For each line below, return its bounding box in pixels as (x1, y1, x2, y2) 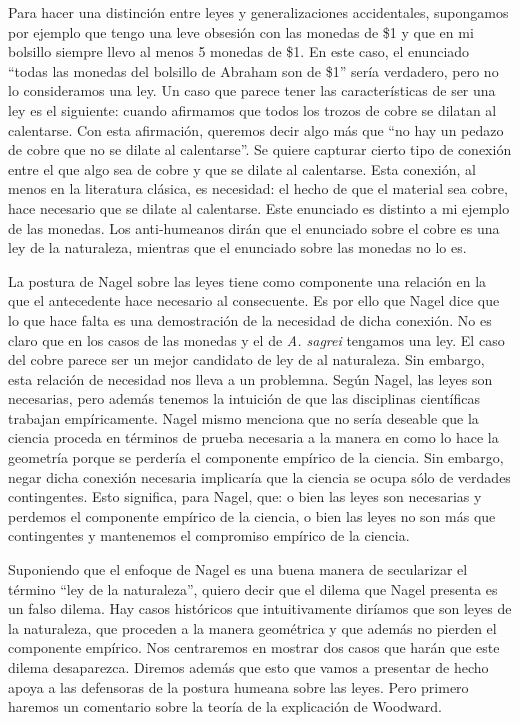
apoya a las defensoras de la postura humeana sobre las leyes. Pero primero (8, 676, 469, 697)
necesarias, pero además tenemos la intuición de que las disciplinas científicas (8, 388, 480, 409)
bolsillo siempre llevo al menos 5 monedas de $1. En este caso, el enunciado (8, 41, 470, 62)
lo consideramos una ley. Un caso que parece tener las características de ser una (8, 80, 496, 101)
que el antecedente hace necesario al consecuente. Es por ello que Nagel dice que (8, 290, 500, 311)
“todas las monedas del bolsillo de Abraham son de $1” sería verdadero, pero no (8, 60, 499, 81)
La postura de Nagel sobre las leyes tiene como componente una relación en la (8, 270, 487, 291)
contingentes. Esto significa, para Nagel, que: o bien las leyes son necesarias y (8, 486, 482, 507)
